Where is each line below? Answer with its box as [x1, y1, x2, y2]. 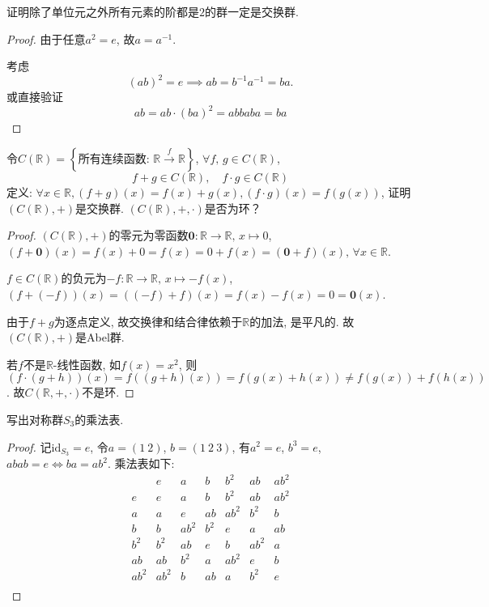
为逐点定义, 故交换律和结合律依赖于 [53, 312, 243, 329]
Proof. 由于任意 [6, 30, 86, 47]
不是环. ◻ [82, 384, 134, 401]
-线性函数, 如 [53, 355, 121, 372]
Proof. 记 [6, 438, 52, 455]
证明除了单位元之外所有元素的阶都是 [6, 3, 199, 19]
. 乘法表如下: [107, 455, 175, 472]
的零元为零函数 [108, 227, 189, 244]
